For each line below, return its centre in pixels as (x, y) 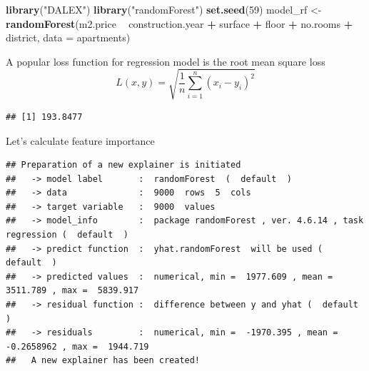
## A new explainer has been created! (103, 361)
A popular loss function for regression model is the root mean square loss (166, 61)
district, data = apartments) (68, 37)
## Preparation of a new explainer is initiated (123, 165)
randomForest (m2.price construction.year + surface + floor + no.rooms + (180, 23)
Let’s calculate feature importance (80, 140)
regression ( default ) (67, 235)
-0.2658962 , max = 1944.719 (77, 346)
